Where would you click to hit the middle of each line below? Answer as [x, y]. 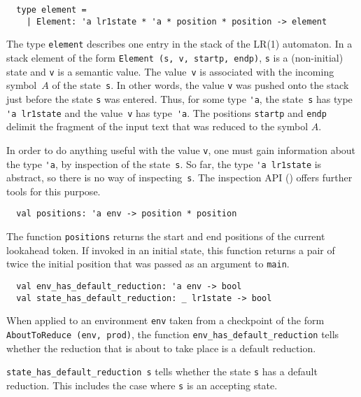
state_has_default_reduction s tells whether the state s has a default [162, 371]
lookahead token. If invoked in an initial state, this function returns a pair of [171, 250]
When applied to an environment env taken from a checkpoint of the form [165, 320]
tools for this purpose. [54, 191]
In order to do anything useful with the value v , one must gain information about [181, 149]
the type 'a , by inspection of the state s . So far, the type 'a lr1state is [164, 163]
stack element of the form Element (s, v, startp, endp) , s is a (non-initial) [175, 57]
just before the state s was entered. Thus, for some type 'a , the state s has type [179, 98]
